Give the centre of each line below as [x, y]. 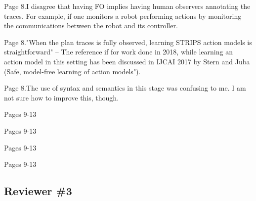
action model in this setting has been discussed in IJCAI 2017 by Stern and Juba [127, 61]
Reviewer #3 [38, 191]
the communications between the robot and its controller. [91, 25]
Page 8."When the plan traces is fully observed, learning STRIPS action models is [128, 42]
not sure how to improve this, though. [62, 97]
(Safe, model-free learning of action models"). [72, 71]
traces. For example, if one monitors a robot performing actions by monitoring [123, 16]
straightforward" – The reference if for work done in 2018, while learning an [118, 52]
